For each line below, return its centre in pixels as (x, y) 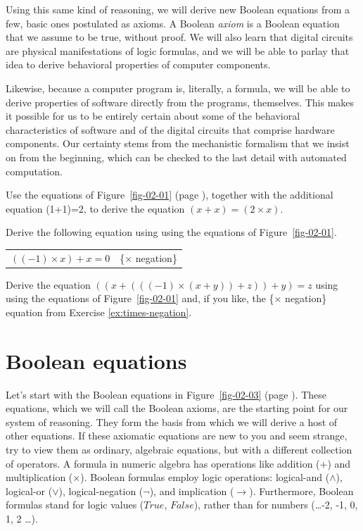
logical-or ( (29, 491)
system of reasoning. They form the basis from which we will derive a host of (172, 421)
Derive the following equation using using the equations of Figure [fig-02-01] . (171, 232)
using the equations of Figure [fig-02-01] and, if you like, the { (140, 298)
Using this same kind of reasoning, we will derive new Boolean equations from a (178, 9)
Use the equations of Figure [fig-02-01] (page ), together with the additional (170, 195)
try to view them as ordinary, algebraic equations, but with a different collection (179, 450)
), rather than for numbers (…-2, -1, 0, (276, 505)
